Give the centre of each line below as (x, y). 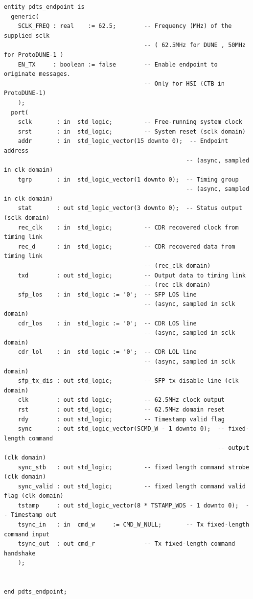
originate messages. (37, 74)
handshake (20, 553)
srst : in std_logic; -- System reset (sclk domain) (132, 131)
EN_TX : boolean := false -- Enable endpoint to (118, 64)
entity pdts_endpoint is (44, 7)
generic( (25, 16)
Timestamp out (34, 515)
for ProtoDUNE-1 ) (34, 55)
